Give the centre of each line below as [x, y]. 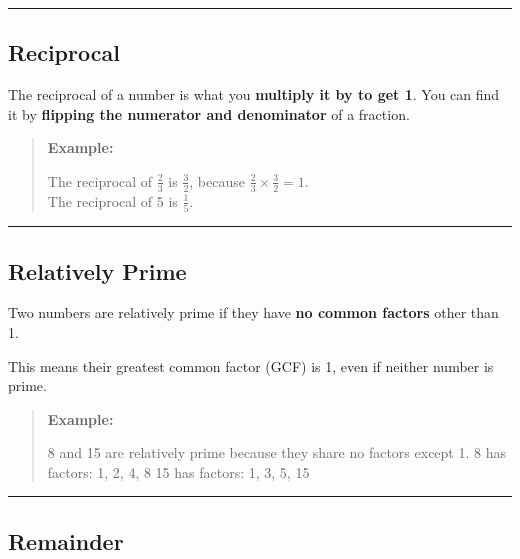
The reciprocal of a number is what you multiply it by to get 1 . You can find [254, 94]
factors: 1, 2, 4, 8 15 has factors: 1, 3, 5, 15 [178, 471]
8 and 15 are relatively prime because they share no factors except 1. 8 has [276, 452]
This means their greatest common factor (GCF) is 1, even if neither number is [251, 365]
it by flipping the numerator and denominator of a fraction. [209, 113]
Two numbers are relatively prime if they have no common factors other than [253, 312]
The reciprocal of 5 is [112, 200]
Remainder [66, 540]
